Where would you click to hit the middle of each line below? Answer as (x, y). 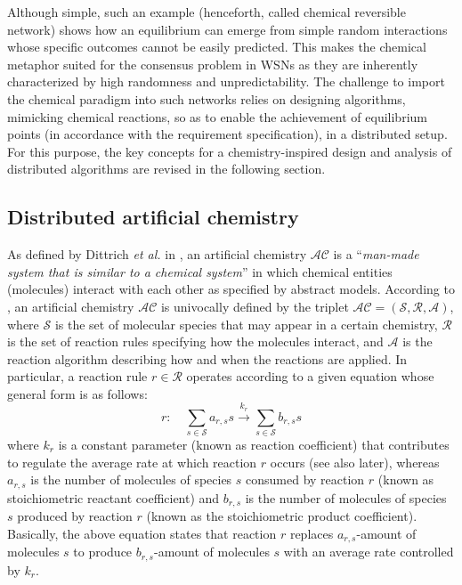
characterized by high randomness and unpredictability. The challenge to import (226, 81)
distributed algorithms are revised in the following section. (166, 169)
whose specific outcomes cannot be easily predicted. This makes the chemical (217, 47)
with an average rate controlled (369, 552)
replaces (312, 533)
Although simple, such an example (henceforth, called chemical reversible (207, 12)
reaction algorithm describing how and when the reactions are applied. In (207, 358)
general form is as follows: (77, 393)
